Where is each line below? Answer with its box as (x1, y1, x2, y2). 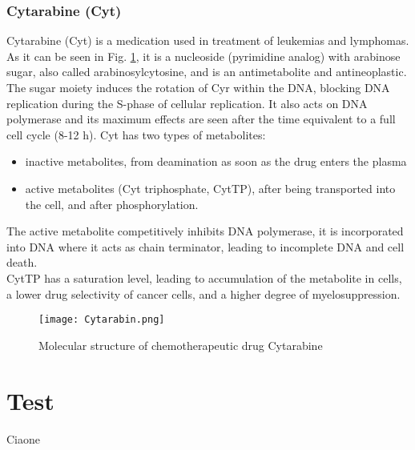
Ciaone (6, 430, 40, 447)
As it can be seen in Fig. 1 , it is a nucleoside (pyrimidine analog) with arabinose (6, 47, 401, 64)
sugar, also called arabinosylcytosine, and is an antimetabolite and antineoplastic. (6, 63, 407, 80)
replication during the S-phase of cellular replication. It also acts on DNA (6, 94, 368, 111)
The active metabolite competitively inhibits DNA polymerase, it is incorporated (6, 223, 404, 239)
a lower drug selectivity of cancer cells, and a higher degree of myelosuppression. (6, 285, 401, 302)
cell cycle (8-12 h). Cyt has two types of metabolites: (6, 126, 266, 143)
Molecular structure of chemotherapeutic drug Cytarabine (38, 336, 323, 353)
